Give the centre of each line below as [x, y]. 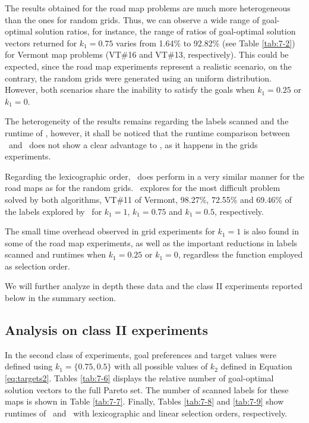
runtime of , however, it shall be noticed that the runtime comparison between [147, 132]
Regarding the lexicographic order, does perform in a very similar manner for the [154, 176]
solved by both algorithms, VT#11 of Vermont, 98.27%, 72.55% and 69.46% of [148, 199]
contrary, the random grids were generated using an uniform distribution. [138, 78]
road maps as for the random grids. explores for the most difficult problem [143, 188]
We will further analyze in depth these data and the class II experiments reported [154, 286]
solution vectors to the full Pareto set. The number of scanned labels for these [147, 389]
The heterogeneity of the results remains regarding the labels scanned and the [147, 121]
